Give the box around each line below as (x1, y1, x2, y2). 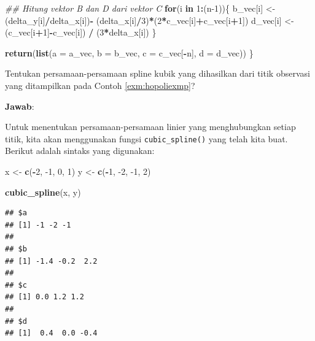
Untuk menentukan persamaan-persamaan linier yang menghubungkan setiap (5, 120, 296, 133)
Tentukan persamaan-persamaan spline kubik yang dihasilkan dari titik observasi (5, 67, 310, 80)
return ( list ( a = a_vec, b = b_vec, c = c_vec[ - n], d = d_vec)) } (5, 46, 254, 59)
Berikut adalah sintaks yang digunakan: (5, 144, 155, 157)
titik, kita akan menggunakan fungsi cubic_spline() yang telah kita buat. (5, 132, 288, 145)
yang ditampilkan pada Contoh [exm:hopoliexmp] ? (5, 79, 195, 91)
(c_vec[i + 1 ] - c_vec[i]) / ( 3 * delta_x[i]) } (5, 26, 157, 39)
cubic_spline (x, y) (5, 185, 81, 198)
